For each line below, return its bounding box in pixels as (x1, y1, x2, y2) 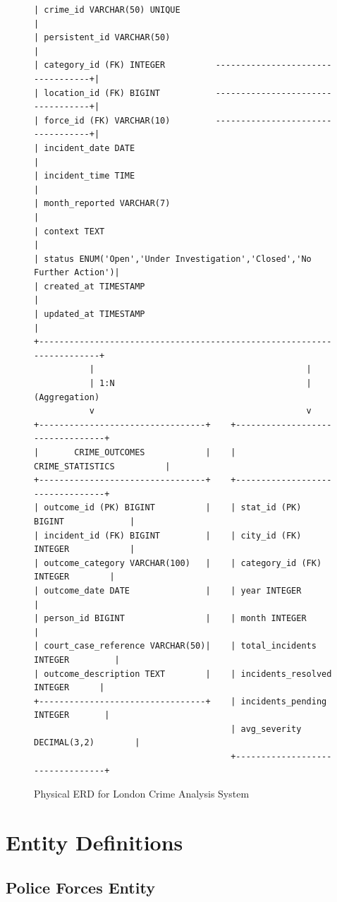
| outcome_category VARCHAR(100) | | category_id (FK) (34, 558, 322, 568)
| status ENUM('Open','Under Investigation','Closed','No (34, 253, 312, 264)
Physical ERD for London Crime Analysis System (34, 786, 250, 801)
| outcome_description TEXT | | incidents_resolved (34, 668, 332, 679)
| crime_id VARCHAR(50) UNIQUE (34, 5, 180, 15)
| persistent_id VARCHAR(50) (34, 32, 171, 43)
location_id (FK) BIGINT (44, 88, 160, 98)
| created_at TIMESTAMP (34, 281, 145, 291)
